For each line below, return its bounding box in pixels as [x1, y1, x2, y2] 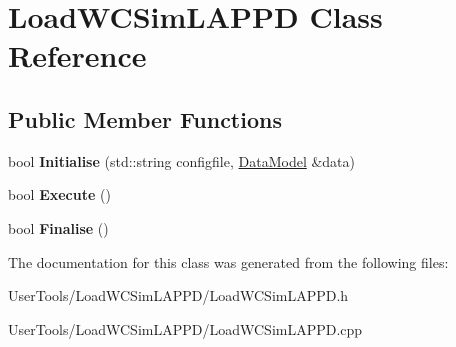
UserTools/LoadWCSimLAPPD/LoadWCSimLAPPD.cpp [8, 318, 363, 339]
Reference [8, 35, 147, 76]
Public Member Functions [8, 103, 282, 134]
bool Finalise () [8, 217, 109, 238]
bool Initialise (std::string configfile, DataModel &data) [8, 150, 356, 171]
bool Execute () [8, 184, 111, 205]
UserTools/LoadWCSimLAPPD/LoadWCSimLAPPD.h [8, 285, 349, 306]
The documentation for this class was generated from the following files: [8, 251, 449, 272]
